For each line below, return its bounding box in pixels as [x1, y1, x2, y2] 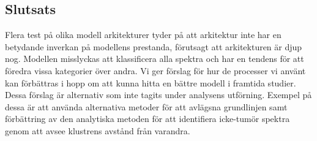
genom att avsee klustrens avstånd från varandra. [5, 124, 190, 137]
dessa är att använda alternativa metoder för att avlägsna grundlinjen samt [5, 100, 288, 113]
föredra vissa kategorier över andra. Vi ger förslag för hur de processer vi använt [5, 64, 306, 77]
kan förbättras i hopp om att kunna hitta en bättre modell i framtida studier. [5, 76, 296, 89]
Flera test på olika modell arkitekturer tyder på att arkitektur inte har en [5, 28, 282, 41]
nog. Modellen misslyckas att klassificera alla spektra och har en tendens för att [5, 52, 304, 65]
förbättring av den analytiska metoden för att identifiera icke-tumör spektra [5, 112, 290, 125]
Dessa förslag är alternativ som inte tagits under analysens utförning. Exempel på [5, 88, 312, 101]
